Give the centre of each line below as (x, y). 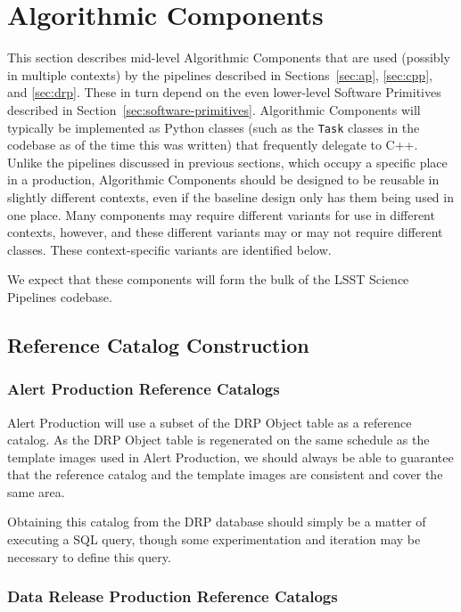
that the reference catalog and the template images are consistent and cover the (225, 474)
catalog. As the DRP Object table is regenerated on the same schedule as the (218, 440)
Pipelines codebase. (60, 296)
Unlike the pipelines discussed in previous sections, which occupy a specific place (227, 162)
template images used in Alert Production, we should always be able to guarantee (230, 457)
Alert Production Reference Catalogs (144, 389)
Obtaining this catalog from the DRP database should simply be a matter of (217, 522)
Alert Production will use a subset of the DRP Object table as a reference (210, 422)
